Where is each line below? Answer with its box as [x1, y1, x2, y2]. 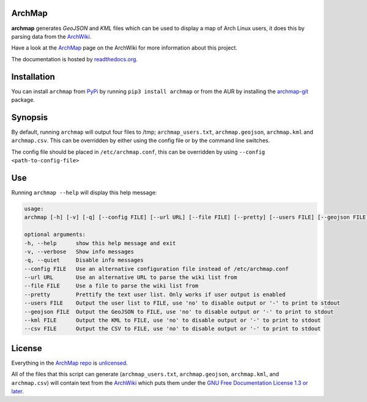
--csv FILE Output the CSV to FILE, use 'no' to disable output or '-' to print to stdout [24, 325, 321, 332]
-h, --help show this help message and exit [24, 240, 176, 246]
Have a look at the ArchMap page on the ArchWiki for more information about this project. [11, 44, 238, 51]
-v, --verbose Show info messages [24, 248, 135, 255]
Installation [11, 71, 55, 82]
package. [11, 96, 35, 104]
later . [11, 388, 24, 395]
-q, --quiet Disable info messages [24, 257, 144, 264]
